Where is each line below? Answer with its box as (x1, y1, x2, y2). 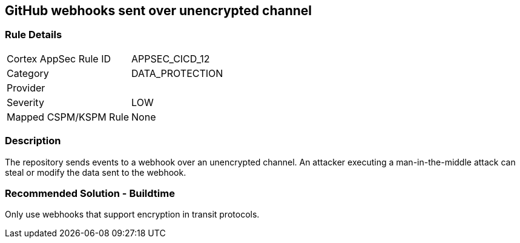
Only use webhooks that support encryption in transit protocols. (5, 209, 260, 220)
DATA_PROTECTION (131, 67, 223, 79)
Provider (7, 81, 45, 94)
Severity (7, 96, 44, 108)
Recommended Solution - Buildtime (5, 187, 175, 199)
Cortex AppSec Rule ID (7, 52, 111, 65)
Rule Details (5, 28, 62, 41)
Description (5, 135, 61, 147)
